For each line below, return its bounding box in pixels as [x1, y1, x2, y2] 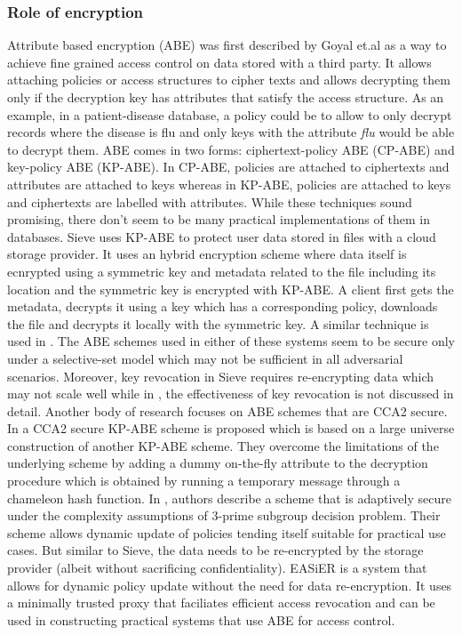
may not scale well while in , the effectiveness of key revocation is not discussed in [7, 384, 454, 403]
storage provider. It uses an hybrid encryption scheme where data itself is [7, 245, 407, 263]
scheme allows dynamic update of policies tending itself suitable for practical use [7, 523, 446, 542]
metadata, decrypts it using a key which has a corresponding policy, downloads [7, 297, 438, 316]
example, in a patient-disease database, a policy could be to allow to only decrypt [7, 105, 452, 124]
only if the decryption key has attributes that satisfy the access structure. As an [7, 88, 444, 106]
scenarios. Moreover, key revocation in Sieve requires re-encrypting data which [7, 366, 434, 385]
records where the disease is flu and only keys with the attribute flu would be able [7, 123, 455, 141]
